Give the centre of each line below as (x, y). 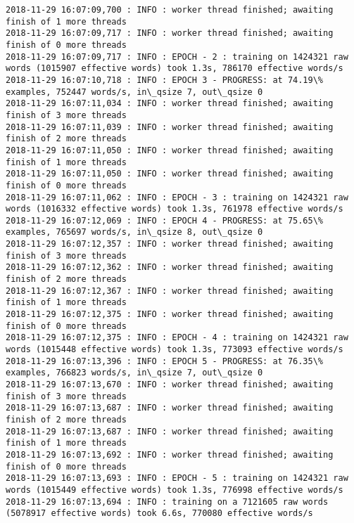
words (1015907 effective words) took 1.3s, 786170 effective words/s (175, 69)
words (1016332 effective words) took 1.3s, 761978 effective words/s (175, 209)
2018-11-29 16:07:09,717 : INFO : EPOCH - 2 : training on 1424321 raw (177, 57)
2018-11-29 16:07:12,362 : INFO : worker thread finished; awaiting (170, 267)
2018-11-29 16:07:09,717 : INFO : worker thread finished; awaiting (170, 33)
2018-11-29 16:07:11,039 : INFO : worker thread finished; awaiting (170, 127)
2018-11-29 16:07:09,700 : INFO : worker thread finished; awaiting (170, 10)
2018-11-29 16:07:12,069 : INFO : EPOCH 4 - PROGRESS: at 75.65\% (165, 220)
